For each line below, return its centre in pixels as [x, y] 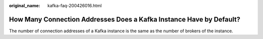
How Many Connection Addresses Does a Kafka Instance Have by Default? [125, 19]
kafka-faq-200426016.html [75, 6]
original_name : [25, 6]
